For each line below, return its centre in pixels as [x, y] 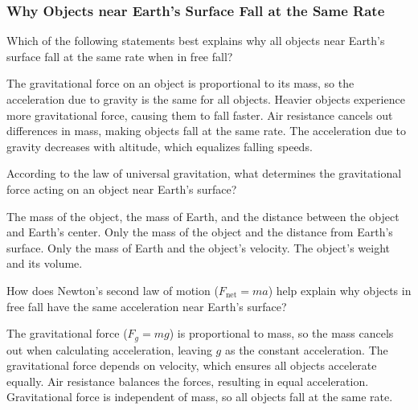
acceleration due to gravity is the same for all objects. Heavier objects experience [206, 99]
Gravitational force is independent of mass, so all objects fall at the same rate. [200, 397]
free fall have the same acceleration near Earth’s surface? [147, 306]
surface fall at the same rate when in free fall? [120, 56]
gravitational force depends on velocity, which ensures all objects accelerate [192, 365]
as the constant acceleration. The [306, 349]
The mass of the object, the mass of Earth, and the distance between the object [203, 216]
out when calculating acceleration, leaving [109, 349]
